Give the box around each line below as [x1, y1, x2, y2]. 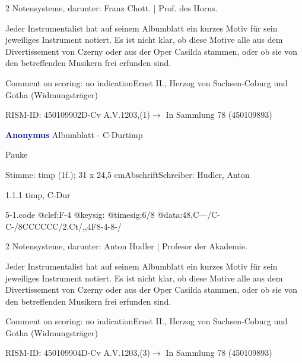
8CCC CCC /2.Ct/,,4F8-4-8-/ [18, 220, 122, 232]
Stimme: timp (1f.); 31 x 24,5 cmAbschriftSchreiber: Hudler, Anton [5, 168, 250, 180]
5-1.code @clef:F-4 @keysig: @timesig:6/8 [5, 208, 155, 221]
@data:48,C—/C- [157, 208, 221, 221]
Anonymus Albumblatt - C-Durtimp [5, 128, 143, 140]
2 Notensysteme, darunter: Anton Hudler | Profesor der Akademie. [5, 240, 247, 252]
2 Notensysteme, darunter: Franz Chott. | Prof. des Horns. [5, 2, 218, 14]
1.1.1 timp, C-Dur [5, 188, 71, 201]
